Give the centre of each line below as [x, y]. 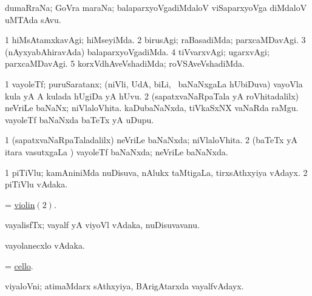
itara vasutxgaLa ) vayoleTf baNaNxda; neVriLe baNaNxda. [117, 151]
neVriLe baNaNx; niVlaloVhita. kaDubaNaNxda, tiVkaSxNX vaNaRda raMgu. [152, 108]
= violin [20, 204]
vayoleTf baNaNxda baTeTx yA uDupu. [80, 119]
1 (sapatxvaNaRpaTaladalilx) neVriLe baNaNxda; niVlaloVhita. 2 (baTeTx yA [151, 140]
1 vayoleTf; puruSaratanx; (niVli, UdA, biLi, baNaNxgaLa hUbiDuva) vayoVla [154, 83]
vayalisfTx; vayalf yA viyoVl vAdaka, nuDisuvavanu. [102, 225]
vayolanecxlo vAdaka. [45, 245]
